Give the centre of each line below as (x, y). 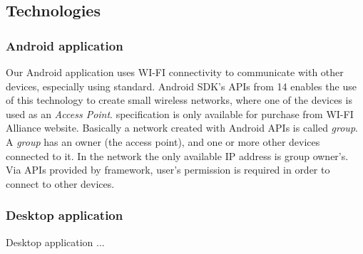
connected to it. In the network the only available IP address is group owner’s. (177, 155)
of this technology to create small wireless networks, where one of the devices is (179, 100)
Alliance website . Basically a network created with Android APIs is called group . (182, 128)
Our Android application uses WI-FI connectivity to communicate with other (175, 72)
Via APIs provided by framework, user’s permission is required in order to (168, 170)
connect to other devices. (60, 183)
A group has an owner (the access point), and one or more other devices (163, 141)
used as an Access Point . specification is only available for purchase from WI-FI (180, 113)
